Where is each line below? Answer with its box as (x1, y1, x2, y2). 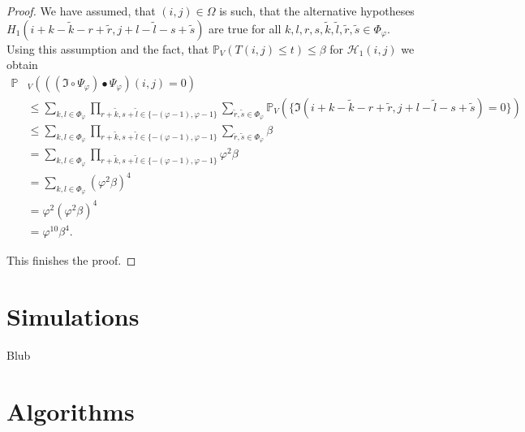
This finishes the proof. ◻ (6, 252, 136, 269)
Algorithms (6, 394, 135, 427)
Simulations (6, 300, 140, 333)
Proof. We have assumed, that (6, 2, 156, 19)
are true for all (209, 19, 282, 37)
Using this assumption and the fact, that (6, 40, 209, 57)
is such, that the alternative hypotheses (219, 2, 415, 19)
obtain (6, 56, 38, 73)
